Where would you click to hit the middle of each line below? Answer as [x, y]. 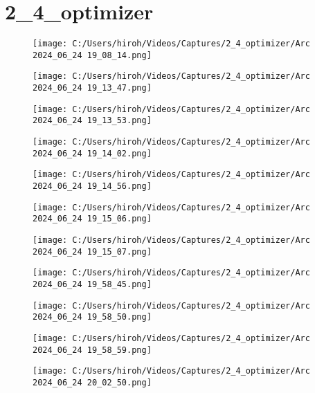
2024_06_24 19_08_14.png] [92, 55]
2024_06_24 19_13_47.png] [92, 88]
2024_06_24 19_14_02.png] [92, 153]
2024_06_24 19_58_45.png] [92, 284]
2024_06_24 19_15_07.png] [92, 252]
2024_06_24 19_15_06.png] [92, 219]
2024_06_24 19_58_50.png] [92, 317]
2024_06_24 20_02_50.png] [92, 382]
